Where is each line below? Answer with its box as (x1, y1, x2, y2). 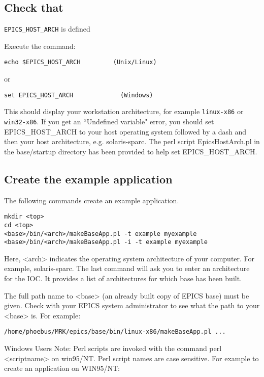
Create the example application (4, 171, 173, 186)
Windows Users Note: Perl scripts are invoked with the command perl (4, 343, 222, 354)
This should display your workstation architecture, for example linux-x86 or (4, 106, 244, 117)
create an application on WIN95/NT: (4, 363, 120, 373)
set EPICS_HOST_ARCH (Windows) (4, 91, 153, 99)
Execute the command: (4, 40, 76, 51)
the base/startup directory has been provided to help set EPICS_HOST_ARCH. (4, 146, 257, 156)
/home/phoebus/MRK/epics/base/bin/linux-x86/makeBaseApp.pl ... (4, 328, 226, 336)
